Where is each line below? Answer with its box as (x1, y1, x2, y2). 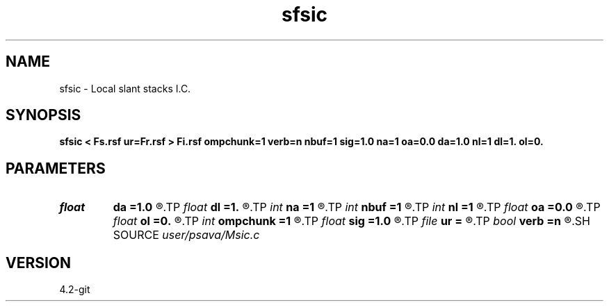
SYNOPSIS (6, 106, 81, 124)
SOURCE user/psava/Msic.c (113, 228, 260, 242)
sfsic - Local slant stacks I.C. (59, 82, 191, 94)
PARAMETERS (6, 159, 106, 177)
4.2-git (59, 283, 90, 296)
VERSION (6, 254, 72, 272)
